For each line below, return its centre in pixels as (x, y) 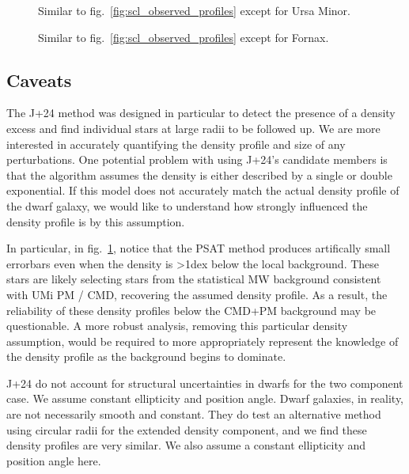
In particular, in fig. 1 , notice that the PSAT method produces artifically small (199, 248)
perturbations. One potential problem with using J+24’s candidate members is (197, 159)
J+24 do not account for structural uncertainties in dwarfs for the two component (205, 383)
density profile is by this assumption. (96, 221)
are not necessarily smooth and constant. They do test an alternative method (194, 414)
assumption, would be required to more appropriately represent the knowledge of (203, 341)
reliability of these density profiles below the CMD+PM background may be (191, 310)
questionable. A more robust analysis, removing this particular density (177, 326)
